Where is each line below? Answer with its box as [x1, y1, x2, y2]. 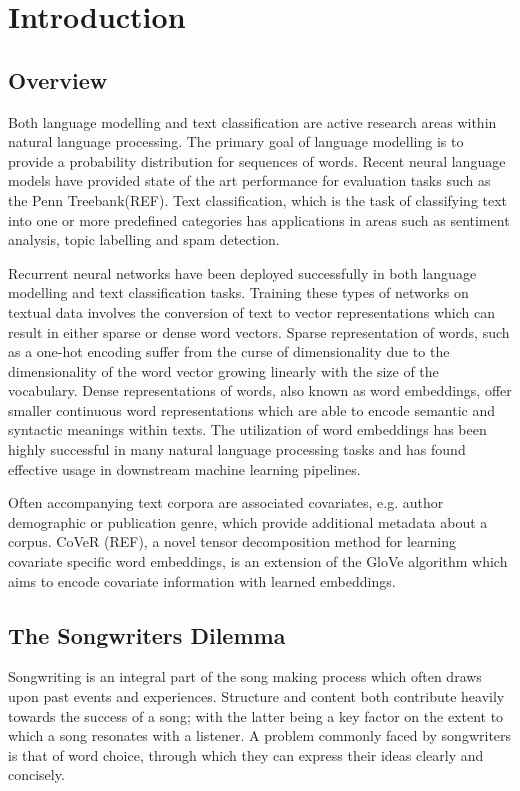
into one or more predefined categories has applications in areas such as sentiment [8, 209, 510, 230]
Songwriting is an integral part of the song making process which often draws [8, 666, 482, 687]
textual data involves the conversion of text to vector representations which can [8, 301, 495, 322]
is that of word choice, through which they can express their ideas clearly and [8, 744, 484, 765]
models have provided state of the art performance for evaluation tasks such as [8, 170, 491, 191]
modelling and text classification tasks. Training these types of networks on [8, 282, 469, 303]
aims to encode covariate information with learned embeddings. [8, 570, 396, 591]
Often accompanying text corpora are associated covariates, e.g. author [8, 492, 444, 513]
